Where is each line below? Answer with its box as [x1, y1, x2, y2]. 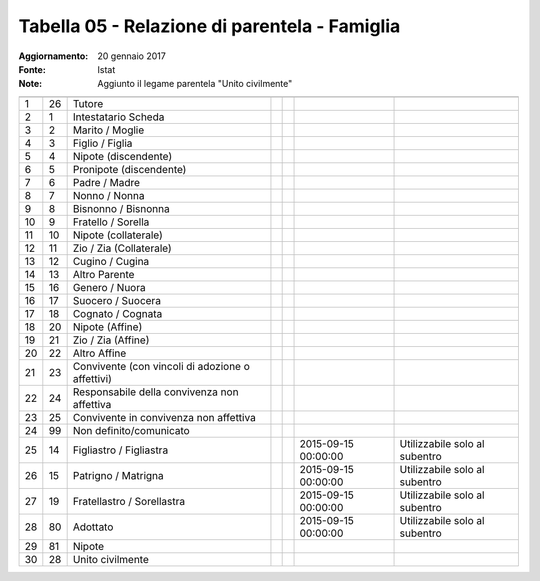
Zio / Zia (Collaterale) [72, 241, 172, 255]
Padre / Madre [72, 175, 140, 189]
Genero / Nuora [72, 280, 146, 294]
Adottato [72, 520, 114, 534]
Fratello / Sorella [72, 215, 150, 229]
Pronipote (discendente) [72, 162, 187, 176]
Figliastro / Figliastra [72, 443, 169, 457]
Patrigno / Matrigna [72, 468, 164, 482]
